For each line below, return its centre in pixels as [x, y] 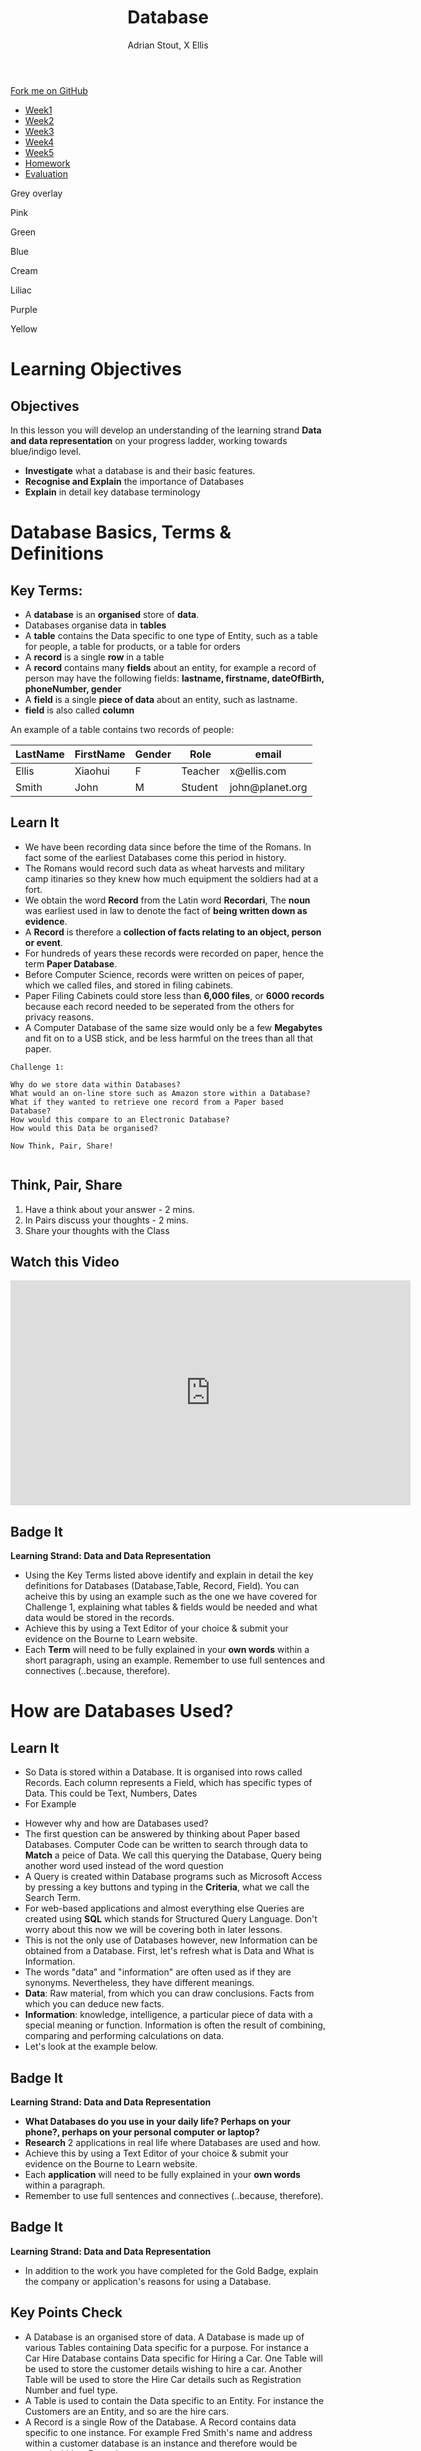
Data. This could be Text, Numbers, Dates [111, 1793]
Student [199, 787]
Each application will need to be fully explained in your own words [162, 2174]
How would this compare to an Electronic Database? [120, 1119]
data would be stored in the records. [99, 1618]
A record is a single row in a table [94, 657]
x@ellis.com [258, 771]
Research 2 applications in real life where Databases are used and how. [172, 2142]
